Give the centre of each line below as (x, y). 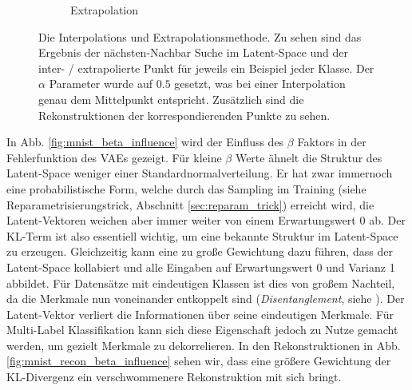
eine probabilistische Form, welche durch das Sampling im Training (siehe (186, 188)
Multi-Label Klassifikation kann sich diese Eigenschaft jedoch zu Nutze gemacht (202, 330)
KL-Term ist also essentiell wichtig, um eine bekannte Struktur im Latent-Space (202, 235)
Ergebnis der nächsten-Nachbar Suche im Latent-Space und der (194, 52)
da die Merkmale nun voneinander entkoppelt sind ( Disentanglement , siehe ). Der (206, 298)
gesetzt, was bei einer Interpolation (260, 84)
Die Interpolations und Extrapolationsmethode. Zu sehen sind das (200, 36)
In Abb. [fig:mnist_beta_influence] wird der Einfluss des (145, 142)
